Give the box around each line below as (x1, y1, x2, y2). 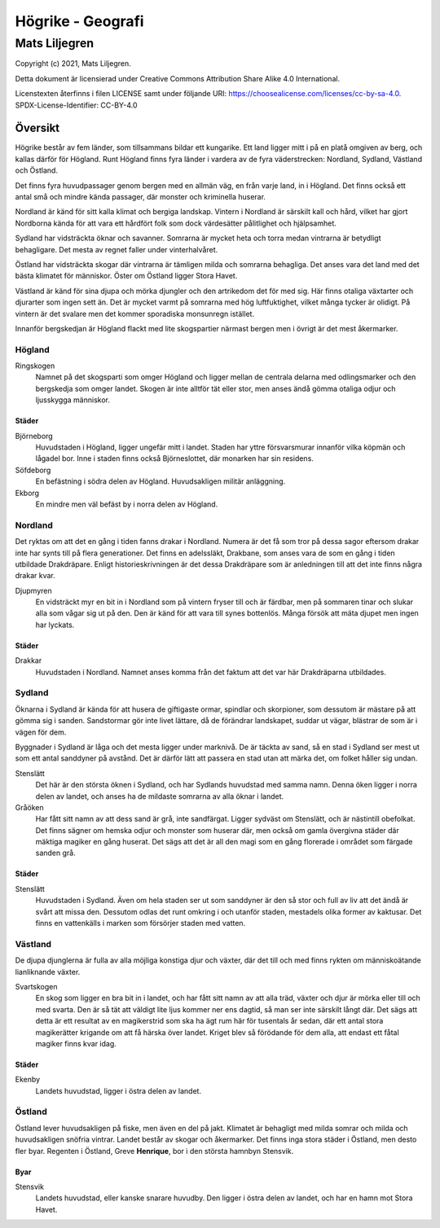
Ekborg (15, 488, 40, 498)
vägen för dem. (15, 727, 67, 737)
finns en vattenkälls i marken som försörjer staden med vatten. (35, 919, 246, 928)
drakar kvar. (15, 571, 56, 581)
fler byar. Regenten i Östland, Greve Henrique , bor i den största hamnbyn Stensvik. (15, 1146, 294, 1156)
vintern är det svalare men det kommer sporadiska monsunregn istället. (15, 309, 255, 318)
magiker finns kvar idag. (35, 1038, 117, 1048)
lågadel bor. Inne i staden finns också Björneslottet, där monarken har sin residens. (35, 454, 314, 463)
